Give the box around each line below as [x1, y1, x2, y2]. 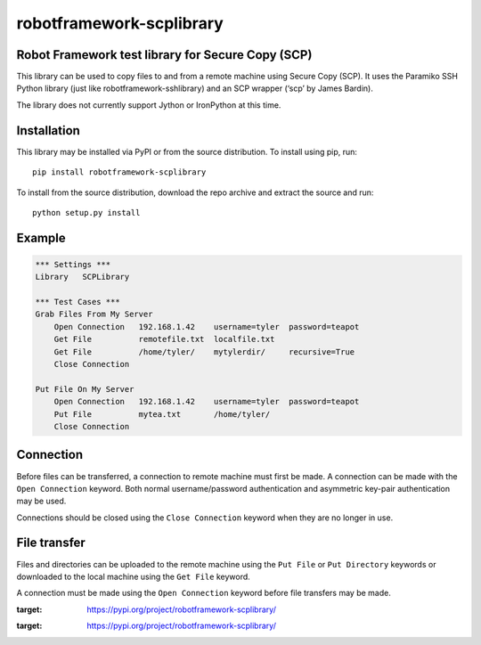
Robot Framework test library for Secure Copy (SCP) [16, 47, 313, 62]
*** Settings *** [35, 259, 111, 269]
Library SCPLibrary [35, 272, 130, 282]
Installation [16, 123, 80, 138]
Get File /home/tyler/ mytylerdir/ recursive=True [53, 347, 355, 356]
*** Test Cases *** [35, 297, 120, 307]
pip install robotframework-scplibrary [32, 167, 207, 177]
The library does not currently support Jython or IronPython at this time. [16, 99, 281, 110]
